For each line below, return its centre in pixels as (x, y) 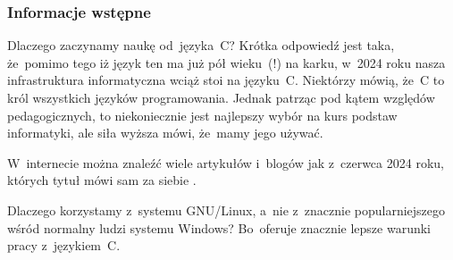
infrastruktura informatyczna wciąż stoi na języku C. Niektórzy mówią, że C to (226, 80)
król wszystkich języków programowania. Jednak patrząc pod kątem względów (221, 97)
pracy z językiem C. (64, 245)
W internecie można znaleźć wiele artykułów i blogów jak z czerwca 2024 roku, (226, 162)
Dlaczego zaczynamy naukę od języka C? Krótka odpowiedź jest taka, (201, 45)
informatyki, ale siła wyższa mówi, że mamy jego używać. (165, 133)
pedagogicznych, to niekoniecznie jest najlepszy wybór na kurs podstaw (202, 115)
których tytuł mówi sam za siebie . (102, 180)
